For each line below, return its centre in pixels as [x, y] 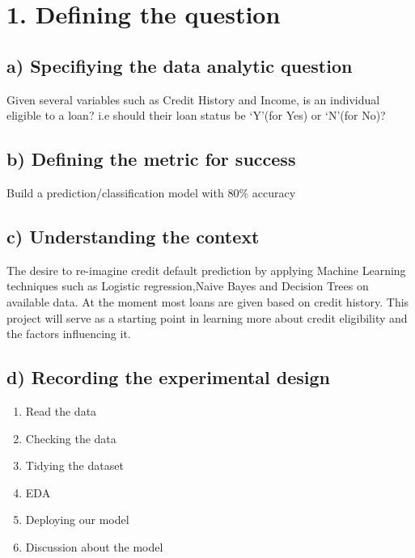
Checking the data [71, 438]
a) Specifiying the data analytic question [180, 65]
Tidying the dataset [74, 465]
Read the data [61, 410]
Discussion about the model [94, 546]
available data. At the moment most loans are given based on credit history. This [208, 301]
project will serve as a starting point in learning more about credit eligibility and [207, 317]
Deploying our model [77, 520]
